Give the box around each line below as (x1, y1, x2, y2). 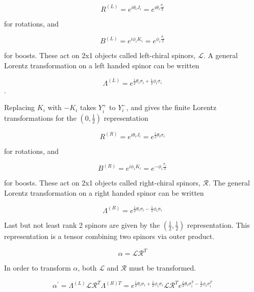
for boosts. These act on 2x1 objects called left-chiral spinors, (4, 50, 196, 61)
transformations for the (4, 112, 77, 123)
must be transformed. (129, 262, 196, 273)
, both (78, 262, 97, 273)
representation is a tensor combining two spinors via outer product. (4, 230, 215, 241)
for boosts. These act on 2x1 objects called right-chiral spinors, (4, 177, 200, 188)
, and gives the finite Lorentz (126, 102, 217, 113)
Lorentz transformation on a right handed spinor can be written (4, 188, 204, 198)
